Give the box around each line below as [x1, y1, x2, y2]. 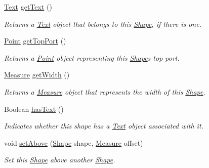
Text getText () [4, 2, 52, 12]
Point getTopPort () [4, 35, 66, 46]
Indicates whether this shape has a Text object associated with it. [4, 120, 203, 131]
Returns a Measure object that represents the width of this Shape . [4, 86, 205, 97]
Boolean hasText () [4, 103, 64, 114]
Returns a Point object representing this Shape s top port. [4, 52, 180, 63]
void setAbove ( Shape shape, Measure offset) [4, 137, 143, 148]
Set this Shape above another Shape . [4, 154, 115, 165]
